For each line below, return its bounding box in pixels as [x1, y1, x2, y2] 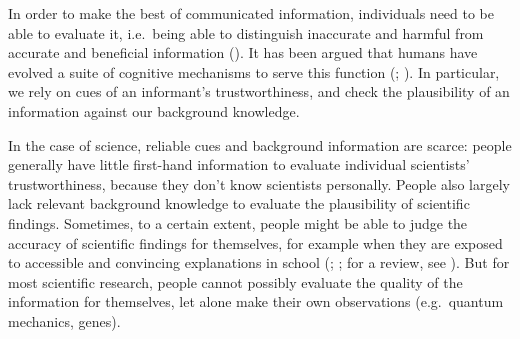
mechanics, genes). [8, 310, 121, 331]
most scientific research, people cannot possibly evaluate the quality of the [8, 271, 463, 292]
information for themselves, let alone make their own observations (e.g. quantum [8, 291, 504, 312]
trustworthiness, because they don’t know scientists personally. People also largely [8, 173, 510, 194]
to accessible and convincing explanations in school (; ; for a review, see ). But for [8, 252, 510, 273]
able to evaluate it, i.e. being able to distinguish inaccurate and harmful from [8, 22, 484, 43]
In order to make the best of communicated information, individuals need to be [8, 3, 495, 23]
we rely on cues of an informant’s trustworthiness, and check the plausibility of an [8, 81, 510, 102]
